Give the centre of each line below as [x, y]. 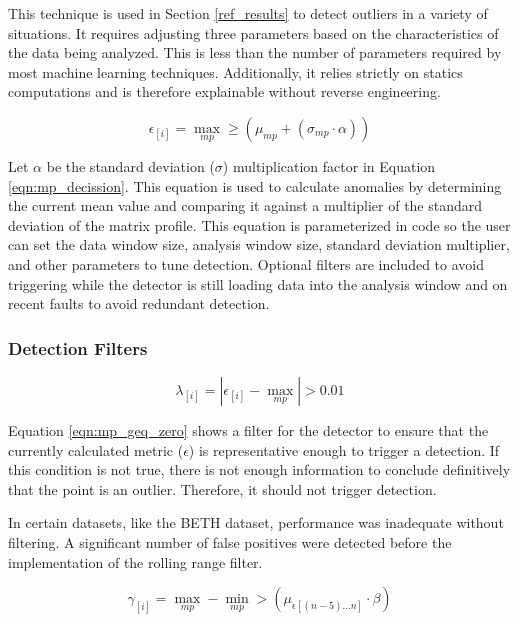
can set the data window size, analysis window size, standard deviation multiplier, [259, 244]
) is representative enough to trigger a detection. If [344, 449]
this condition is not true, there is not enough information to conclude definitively [259, 469]
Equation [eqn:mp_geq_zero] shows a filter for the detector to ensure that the [248, 429]
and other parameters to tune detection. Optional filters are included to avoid [246, 263]
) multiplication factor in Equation [329, 165]
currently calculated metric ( [96, 449]
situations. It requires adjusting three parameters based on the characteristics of [253, 32]
